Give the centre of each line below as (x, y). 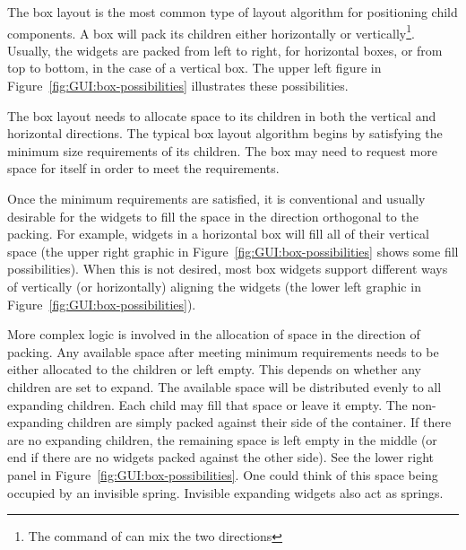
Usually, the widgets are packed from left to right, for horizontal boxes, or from (225, 50)
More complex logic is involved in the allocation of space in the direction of (214, 334)
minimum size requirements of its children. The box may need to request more (222, 150)
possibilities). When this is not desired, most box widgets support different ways (228, 269)
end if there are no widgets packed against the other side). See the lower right (220, 457)
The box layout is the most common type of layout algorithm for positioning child (233, 12)
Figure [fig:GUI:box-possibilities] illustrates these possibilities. (178, 86)
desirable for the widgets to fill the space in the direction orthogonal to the (213, 216)
